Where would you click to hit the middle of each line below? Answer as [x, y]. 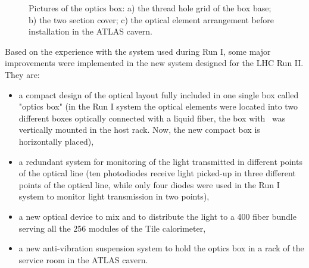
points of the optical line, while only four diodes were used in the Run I [149, 184]
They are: [22, 74]
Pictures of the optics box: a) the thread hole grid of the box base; [150, 8]
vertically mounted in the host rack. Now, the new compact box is [139, 130]
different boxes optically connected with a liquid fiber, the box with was [152, 118]
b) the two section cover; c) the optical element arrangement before [152, 19]
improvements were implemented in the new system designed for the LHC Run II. [154, 63]
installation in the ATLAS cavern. [90, 31]
